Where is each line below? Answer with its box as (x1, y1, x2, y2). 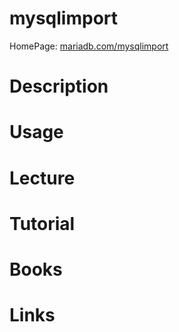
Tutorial (9, 212, 76, 235)
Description (9, 75, 109, 98)
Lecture (9, 167, 76, 189)
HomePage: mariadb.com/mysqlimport (9, 40, 169, 52)
